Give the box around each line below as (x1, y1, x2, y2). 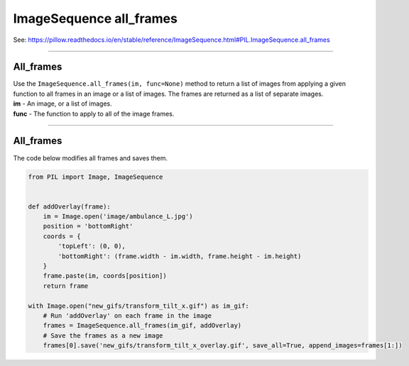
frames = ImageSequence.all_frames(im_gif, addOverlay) (43, 321, 242, 330)
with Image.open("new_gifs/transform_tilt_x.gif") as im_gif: (28, 301, 249, 310)
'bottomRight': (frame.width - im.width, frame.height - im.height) (58, 252, 302, 260)
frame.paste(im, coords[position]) (43, 272, 167, 280)
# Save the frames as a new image (43, 331, 163, 340)
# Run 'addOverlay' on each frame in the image (43, 311, 212, 319)
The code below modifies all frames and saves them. (13, 153, 168, 162)
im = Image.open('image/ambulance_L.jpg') (43, 213, 193, 221)
